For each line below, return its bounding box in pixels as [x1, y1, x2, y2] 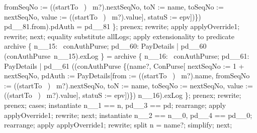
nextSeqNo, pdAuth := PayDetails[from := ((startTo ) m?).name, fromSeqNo [4, 70, 250, 81]
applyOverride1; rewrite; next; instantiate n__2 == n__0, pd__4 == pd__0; [4, 109, 252, 120]
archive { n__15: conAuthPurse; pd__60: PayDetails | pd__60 [4, 41, 207, 51]
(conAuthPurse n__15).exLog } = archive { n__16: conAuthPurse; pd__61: [4, 50, 249, 61]
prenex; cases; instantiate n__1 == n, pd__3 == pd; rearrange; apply [4, 99, 226, 110]
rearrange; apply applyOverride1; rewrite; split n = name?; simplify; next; [4, 119, 232, 130]
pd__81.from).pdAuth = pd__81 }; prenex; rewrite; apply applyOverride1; [4, 21, 240, 32]
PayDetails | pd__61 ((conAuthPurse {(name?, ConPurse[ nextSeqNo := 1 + [4, 60, 244, 71]
